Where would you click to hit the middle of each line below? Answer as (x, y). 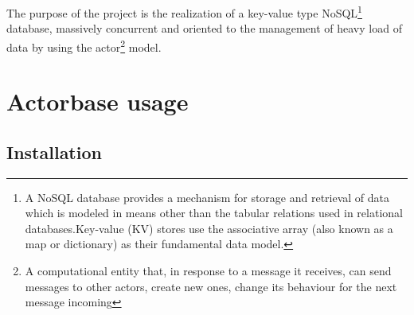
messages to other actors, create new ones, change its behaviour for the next (211, 286)
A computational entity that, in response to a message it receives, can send (208, 271)
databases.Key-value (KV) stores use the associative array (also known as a (209, 228)
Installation (54, 152)
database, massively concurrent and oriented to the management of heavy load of (204, 28)
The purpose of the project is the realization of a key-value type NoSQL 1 (184, 12)
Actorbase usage (98, 101)
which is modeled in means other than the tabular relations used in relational (214, 213)
